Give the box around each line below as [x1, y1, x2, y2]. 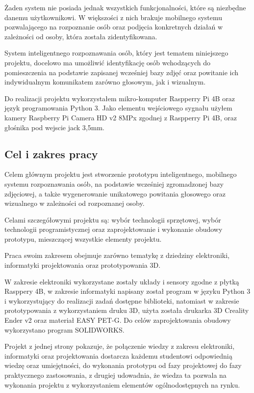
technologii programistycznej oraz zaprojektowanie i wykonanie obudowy [4, 224, 223, 234]
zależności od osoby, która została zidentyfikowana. [4, 31, 157, 41]
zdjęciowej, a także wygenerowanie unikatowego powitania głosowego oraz [4, 188, 226, 198]
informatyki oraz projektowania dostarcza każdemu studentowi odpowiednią [4, 350, 232, 361]
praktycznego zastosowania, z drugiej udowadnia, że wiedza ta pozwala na [4, 370, 227, 380]
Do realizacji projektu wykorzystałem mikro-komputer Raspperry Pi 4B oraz [4, 93, 235, 103]
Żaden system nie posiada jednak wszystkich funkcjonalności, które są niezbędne [4, 2, 246, 12]
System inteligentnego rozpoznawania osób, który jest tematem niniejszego [4, 48, 229, 58]
